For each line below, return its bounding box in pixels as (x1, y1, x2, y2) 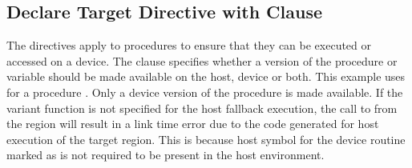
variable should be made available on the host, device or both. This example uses (6, 68, 406, 85)
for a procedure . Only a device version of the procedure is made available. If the (6, 83, 403, 100)
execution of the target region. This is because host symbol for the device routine (6, 130, 406, 147)
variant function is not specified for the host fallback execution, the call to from (6, 99, 398, 116)
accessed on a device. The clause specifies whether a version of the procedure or (6, 52, 398, 69)
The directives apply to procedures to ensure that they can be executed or (6, 37, 372, 54)
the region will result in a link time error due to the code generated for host (6, 115, 379, 132)
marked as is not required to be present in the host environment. (6, 146, 325, 163)
